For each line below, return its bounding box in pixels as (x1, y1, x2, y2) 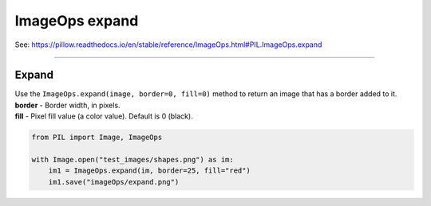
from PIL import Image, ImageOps (31, 133, 163, 142)
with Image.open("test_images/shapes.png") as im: (31, 155, 235, 164)
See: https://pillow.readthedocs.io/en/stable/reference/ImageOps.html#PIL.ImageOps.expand (14, 40, 322, 49)
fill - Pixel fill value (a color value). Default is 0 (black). (14, 111, 193, 121)
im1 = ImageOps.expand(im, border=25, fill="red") (48, 166, 251, 175)
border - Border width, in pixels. (14, 100, 121, 110)
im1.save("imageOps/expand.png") (48, 177, 180, 186)
